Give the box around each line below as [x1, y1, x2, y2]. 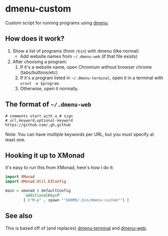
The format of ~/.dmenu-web [5, 100, 92, 109]
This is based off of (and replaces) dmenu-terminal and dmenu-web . [5, 225, 147, 231]
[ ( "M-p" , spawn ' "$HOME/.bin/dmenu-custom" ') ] [23, 198, 129, 203]
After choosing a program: [12, 59, 67, 65]
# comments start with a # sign [5, 113, 73, 119]
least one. [5, 136, 26, 143]
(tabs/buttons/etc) [20, 69, 58, 75]
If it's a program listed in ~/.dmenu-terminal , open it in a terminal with [20, 74, 163, 81]
